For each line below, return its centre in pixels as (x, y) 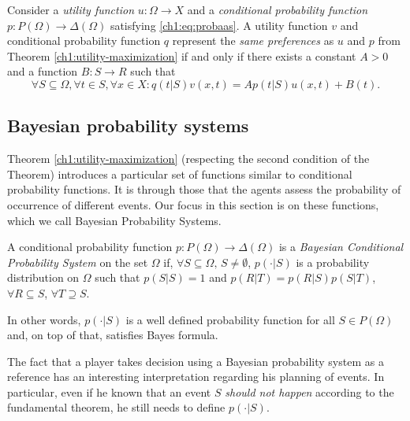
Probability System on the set (78, 262)
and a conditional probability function (278, 9)
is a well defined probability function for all (230, 319)
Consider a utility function (71, 9)
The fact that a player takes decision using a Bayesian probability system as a (196, 361)
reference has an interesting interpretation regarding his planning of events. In (196, 377)
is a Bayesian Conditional (341, 247)
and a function (43, 71)
